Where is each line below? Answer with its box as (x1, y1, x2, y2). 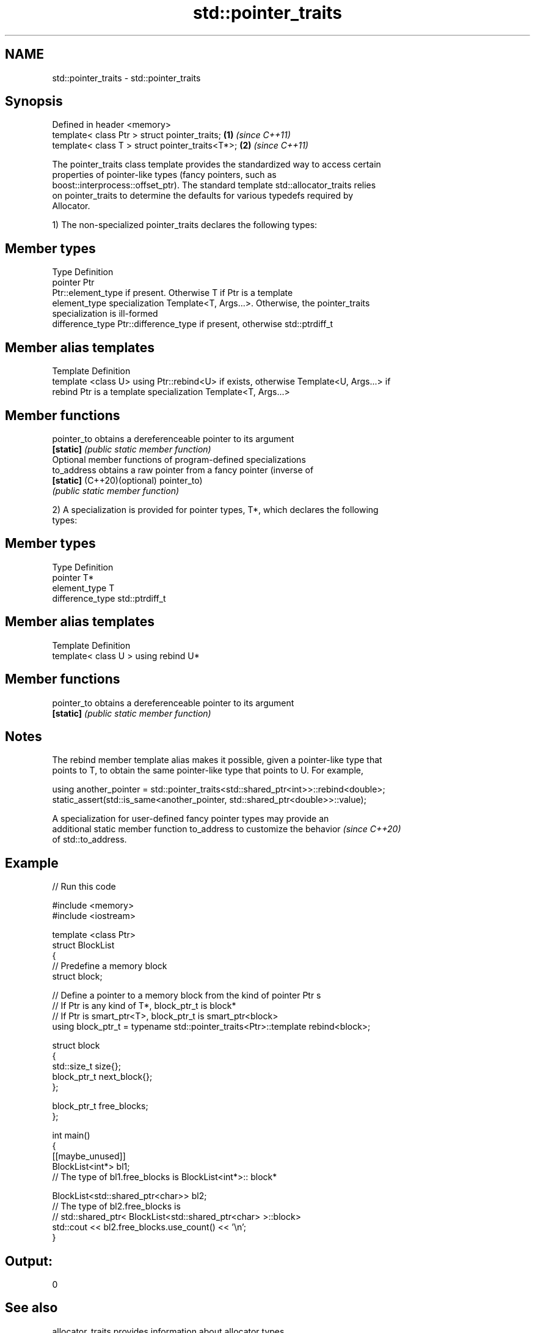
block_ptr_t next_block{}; (52, 1071, 153, 1082)
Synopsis (5, 94, 63, 109)
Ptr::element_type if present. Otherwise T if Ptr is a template (52, 287, 293, 298)
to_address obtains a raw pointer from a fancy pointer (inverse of (52, 464, 314, 475)
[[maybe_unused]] (52, 1151, 126, 1162)
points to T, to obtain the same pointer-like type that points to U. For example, (52, 765, 363, 776)
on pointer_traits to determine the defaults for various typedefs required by (52, 190, 354, 201)
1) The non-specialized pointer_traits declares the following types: (52, 220, 318, 231)
